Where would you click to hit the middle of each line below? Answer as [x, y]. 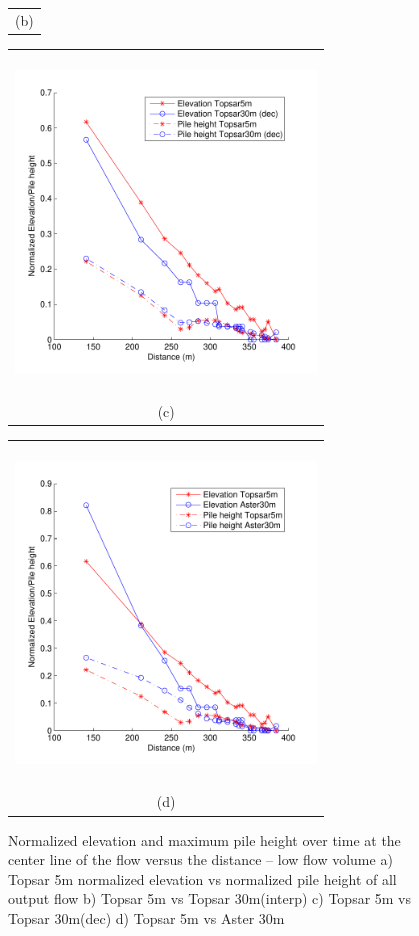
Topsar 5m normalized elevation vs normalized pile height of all [202, 878]
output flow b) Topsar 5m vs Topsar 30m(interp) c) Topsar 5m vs [210, 898]
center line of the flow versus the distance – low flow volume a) [200, 859]
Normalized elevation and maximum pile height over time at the [204, 839]
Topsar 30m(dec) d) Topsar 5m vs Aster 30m [146, 917]
